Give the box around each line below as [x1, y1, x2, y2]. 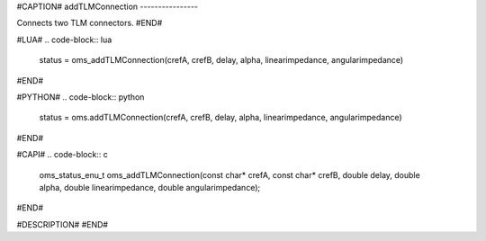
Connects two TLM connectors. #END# [16, 18, 163, 29]
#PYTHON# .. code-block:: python [16, 91, 145, 103]
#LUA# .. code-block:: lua [16, 34, 112, 45]
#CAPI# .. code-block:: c [16, 149, 108, 160]
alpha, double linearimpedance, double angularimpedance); [39, 182, 261, 192]
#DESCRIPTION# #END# [16, 219, 108, 229]
